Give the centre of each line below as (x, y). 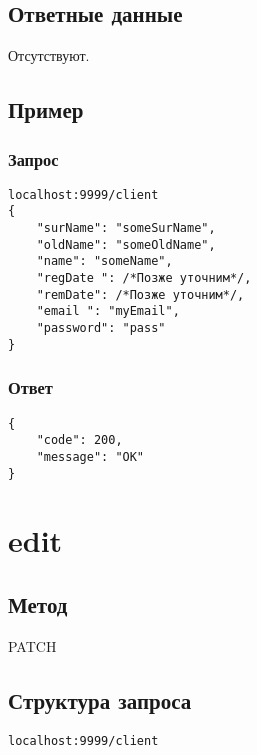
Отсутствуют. (49, 55)
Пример (46, 109)
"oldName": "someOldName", (126, 244)
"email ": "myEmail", (108, 311)
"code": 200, (79, 440)
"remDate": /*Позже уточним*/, (140, 294)
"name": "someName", (104, 261)
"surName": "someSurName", (126, 228)
